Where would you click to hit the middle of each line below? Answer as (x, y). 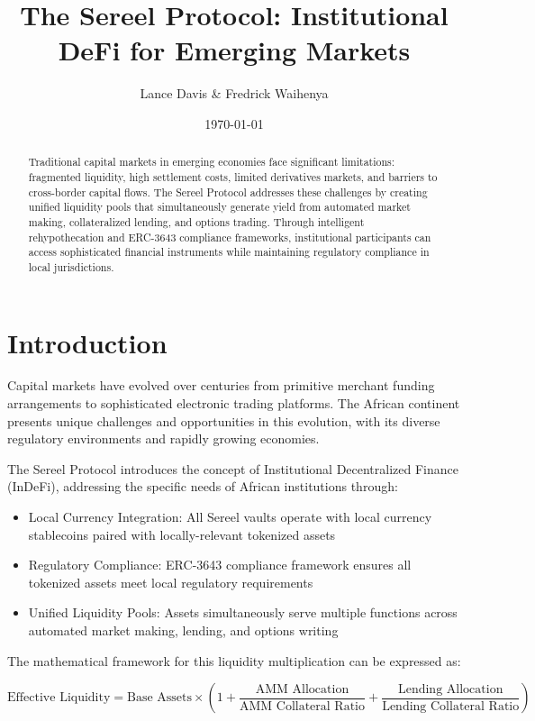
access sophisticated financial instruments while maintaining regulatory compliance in (229, 252)
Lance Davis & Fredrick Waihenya (234, 93)
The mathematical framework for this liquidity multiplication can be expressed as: (234, 660)
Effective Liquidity (59, 698)
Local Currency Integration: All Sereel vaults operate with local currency (230, 517)
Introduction (87, 342)
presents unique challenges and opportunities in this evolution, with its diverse (224, 420)
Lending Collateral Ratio (451, 706)
